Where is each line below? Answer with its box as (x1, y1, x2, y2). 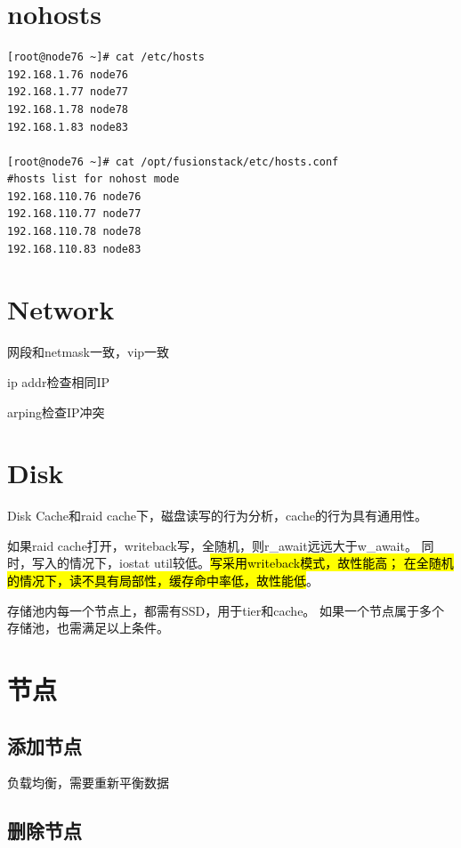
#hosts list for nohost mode (7, 173, 180, 186)
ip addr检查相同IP (7, 372, 109, 391)
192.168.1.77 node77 (7, 85, 129, 99)
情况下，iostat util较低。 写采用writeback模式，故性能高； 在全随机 (69, 553, 454, 572)
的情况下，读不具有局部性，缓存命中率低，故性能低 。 (7, 571, 319, 590)
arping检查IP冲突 (7, 402, 105, 421)
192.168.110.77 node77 (7, 207, 142, 221)
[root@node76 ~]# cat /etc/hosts (7, 51, 205, 64)
